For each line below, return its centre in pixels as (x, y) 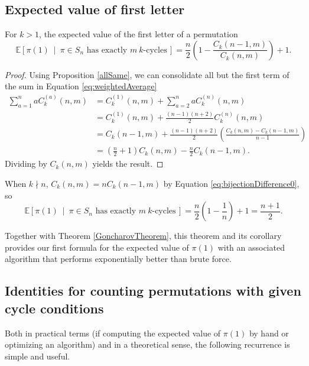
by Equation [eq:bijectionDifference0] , (231, 183)
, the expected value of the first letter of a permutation (139, 34)
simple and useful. (38, 356)
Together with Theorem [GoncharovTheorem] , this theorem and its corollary (143, 236)
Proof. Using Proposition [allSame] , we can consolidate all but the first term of (147, 74)
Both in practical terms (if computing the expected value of (113, 333)
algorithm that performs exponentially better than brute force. (118, 259)
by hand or (269, 333)
